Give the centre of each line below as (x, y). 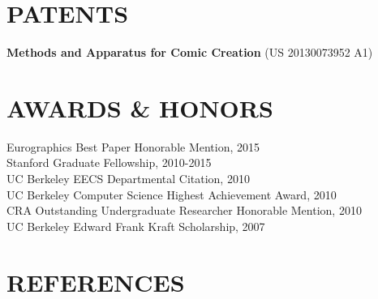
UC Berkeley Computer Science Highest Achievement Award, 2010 (172, 194)
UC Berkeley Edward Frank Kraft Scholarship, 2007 (136, 226)
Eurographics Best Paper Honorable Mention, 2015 (133, 146)
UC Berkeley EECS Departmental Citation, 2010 (128, 179)
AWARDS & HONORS (140, 107)
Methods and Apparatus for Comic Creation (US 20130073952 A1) (190, 52)
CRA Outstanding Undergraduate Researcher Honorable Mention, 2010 (184, 210)
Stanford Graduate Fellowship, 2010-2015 (109, 162)
